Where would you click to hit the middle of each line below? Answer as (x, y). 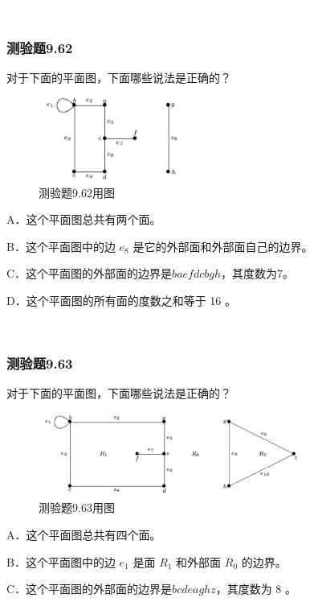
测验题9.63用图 (77, 507)
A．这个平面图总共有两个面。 (84, 219)
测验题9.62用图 (77, 192)
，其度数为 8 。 (256, 589)
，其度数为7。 (258, 273)
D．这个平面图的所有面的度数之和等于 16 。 (122, 301)
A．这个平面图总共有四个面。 (84, 534)
